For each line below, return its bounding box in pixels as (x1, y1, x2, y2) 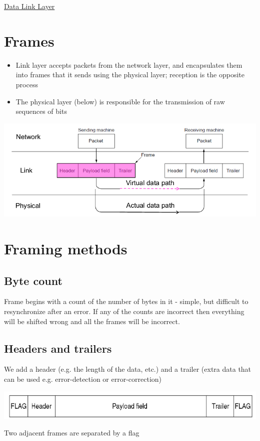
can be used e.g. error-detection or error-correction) (4, 373, 162, 384)
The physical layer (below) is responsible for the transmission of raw (15, 96, 225, 106)
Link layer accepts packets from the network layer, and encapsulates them (15, 59, 242, 70)
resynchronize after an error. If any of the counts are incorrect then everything (4, 306, 244, 316)
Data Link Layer (4, 1, 55, 11)
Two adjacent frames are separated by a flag (4, 427, 139, 438)
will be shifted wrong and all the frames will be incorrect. (4, 316, 180, 326)
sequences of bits (15, 106, 67, 116)
